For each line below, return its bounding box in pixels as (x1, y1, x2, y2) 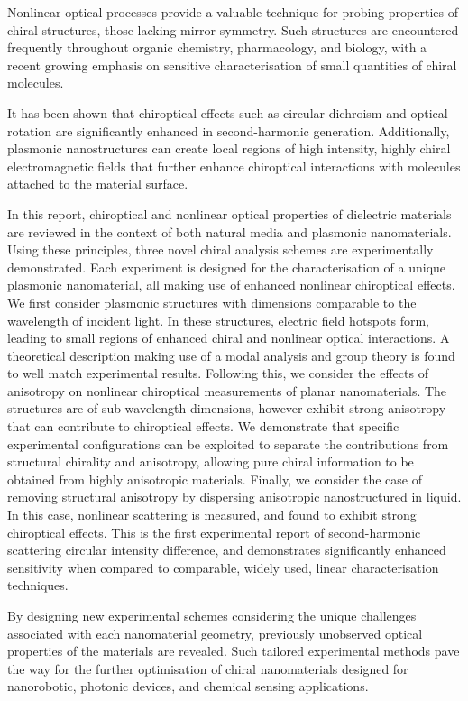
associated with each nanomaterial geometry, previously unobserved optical (7, 623, 423, 642)
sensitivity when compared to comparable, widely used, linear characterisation (7, 558, 439, 576)
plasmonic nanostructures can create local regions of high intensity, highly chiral (7, 139, 451, 158)
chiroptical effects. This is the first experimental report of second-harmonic (7, 522, 421, 541)
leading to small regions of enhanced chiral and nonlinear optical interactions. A (7, 328, 450, 347)
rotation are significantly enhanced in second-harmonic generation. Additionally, (7, 121, 450, 140)
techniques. (7, 576, 69, 595)
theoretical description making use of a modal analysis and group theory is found (7, 346, 455, 364)
